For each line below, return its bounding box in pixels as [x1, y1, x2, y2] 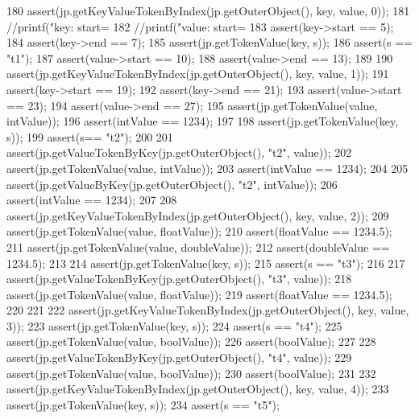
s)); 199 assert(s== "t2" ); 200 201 [6, 128, 173, 145]
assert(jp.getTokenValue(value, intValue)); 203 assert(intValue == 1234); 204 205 [6, 159, 409, 176]
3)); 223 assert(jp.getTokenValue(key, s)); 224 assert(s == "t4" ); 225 [6, 317, 342, 334]
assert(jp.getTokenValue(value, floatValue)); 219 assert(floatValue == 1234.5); [6, 285, 392, 302]
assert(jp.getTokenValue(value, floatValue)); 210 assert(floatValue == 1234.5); [6, 223, 392, 240]
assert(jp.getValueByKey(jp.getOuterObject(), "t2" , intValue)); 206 [6, 175, 338, 192]
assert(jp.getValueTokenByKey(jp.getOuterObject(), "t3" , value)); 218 [6, 270, 352, 287]
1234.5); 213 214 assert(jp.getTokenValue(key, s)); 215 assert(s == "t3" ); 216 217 [6, 254, 405, 271]
